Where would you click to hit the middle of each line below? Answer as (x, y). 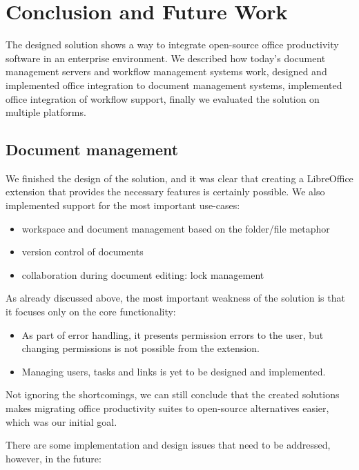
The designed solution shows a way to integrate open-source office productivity (172, 45)
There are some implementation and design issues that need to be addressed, (168, 445)
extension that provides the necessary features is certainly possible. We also (165, 192)
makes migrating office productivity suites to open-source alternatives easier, (167, 408)
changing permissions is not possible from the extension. (140, 348)
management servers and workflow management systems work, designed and (166, 71)
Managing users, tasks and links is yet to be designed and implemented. (174, 371)
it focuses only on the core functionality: (91, 312)
